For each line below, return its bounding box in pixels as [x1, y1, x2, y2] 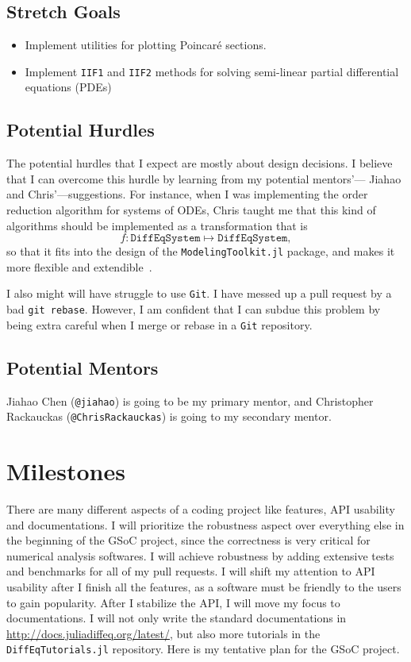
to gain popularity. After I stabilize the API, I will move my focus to [6, 594, 340, 610]
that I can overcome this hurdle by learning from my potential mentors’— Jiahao [6, 170, 401, 187]
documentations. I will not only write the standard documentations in [6, 610, 347, 626]
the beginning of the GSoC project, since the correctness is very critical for [6, 532, 371, 548]
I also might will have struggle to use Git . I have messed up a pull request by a [6, 285, 392, 302]
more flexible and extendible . [6, 258, 152, 275]
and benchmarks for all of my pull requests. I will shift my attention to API [6, 563, 375, 579]
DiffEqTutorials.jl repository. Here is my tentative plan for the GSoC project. [6, 641, 400, 657]
